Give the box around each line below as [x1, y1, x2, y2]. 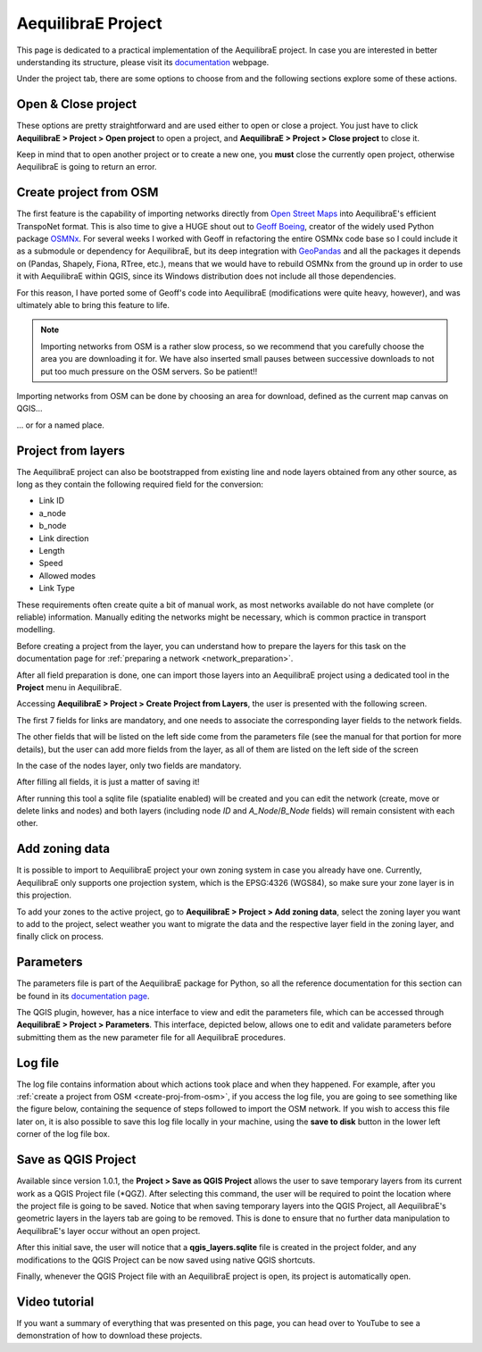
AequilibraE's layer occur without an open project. [16, 1225, 201, 1236]
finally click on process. [16, 931, 104, 942]
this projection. [16, 889, 71, 901]
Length [38, 546, 65, 556]
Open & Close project [16, 96, 137, 112]
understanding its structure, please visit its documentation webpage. [16, 56, 270, 67]
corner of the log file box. [16, 1129, 111, 1139]
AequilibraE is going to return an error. [16, 162, 157, 172]
